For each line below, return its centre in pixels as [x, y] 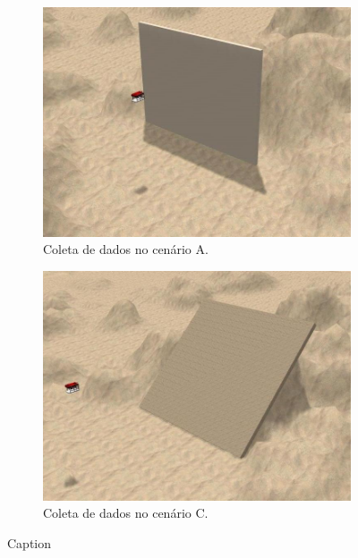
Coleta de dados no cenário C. [126, 513]
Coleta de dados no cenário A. [126, 249]
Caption [30, 543]
